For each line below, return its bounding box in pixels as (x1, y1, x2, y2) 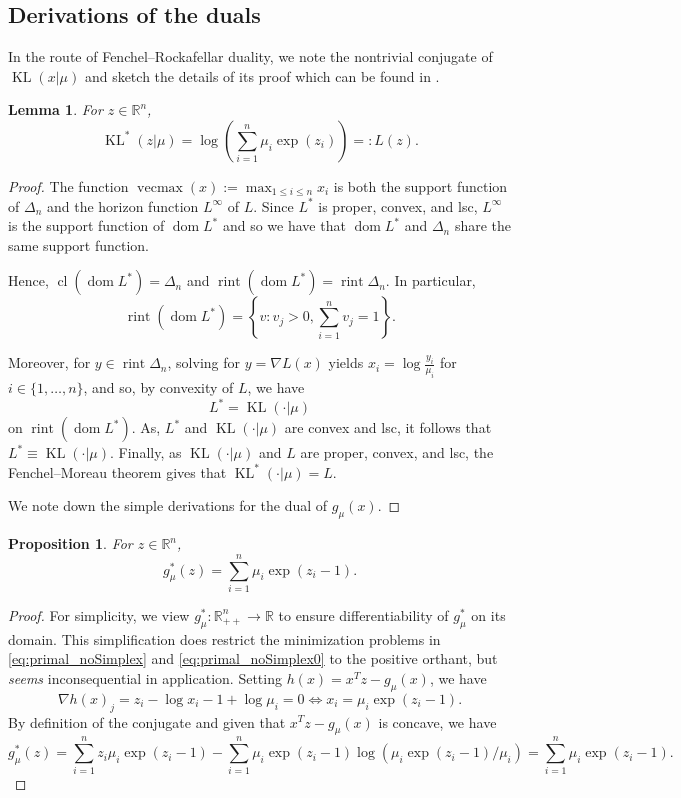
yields (328, 352, 364, 373)
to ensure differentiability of (278, 604, 449, 625)
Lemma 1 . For (8, 99, 103, 120)
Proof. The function (8, 175, 129, 196)
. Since (253, 195, 294, 216)
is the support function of (8, 215, 165, 236)
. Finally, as (110, 442, 182, 463)
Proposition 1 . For (8, 533, 133, 554)
